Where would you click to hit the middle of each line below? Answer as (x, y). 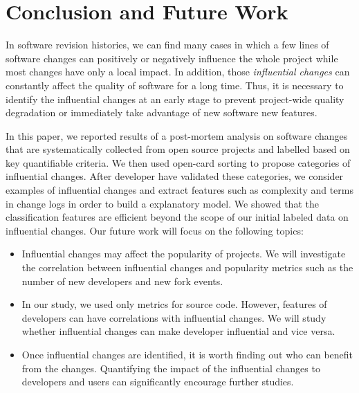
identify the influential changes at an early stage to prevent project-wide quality (175, 99)
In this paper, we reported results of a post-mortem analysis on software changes (177, 135)
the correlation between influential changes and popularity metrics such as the (187, 267)
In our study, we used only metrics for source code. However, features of (174, 304)
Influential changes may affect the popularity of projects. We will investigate (184, 254)
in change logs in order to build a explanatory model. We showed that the (162, 203)
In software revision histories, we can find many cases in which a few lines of (167, 45)
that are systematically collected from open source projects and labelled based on (178, 149)
